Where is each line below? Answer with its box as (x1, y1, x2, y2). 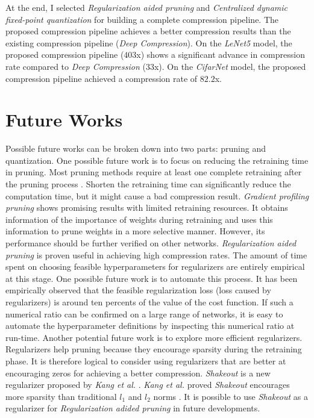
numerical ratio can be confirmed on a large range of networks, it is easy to (5, 307, 283, 320)
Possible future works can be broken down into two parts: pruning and (5, 142, 266, 155)
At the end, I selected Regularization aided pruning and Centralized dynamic (5, 1, 287, 13)
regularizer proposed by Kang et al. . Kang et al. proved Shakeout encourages (5, 378, 290, 391)
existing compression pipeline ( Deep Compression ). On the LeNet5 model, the (5, 36, 292, 49)
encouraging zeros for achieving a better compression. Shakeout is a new (5, 366, 271, 379)
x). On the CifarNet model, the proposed (154, 60, 306, 72)
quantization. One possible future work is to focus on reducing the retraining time (5, 154, 309, 166)
